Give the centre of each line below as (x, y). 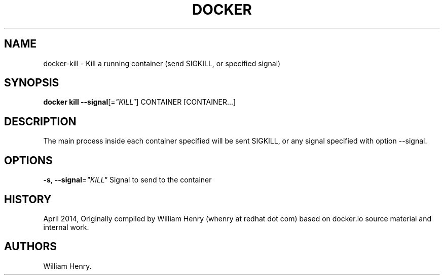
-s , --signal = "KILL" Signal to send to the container (127, 180)
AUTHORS (31, 247)
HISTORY (28, 199)
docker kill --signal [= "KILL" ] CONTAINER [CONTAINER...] (140, 102)
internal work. (66, 227)
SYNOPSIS (32, 83)
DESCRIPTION (40, 121)
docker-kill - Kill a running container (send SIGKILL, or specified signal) (162, 63)
